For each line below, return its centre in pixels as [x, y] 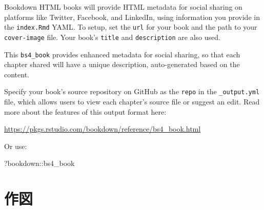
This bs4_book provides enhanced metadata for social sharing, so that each [122, 54]
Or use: [16, 146]
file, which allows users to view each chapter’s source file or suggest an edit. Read [132, 101]
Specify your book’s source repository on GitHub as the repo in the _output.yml [132, 91]
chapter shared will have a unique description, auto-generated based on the [122, 64]
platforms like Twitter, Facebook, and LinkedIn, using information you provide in [132, 17]
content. [17, 74]
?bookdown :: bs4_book [39, 163]
